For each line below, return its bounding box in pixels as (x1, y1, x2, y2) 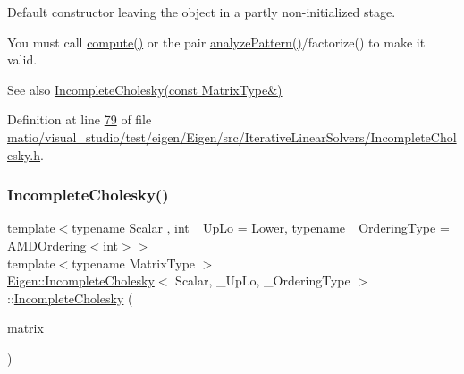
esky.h (7, 145, 41, 164)
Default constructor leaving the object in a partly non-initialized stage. (7, 3, 396, 21)
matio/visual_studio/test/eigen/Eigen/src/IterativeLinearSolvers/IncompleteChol (7, 127, 457, 146)
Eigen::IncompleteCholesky (7, 271, 155, 290)
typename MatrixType (72, 253, 196, 272)
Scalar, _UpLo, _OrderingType (175, 271, 350, 290)
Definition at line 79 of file (7, 110, 152, 129)
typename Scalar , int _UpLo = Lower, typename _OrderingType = (72, 218, 450, 237)
